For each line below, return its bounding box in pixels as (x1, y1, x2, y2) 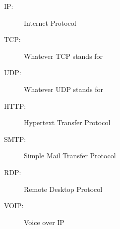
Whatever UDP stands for (24, 84, 104, 94)
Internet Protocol (24, 17, 76, 28)
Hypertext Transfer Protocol (24, 117, 111, 128)
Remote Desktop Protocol (24, 183, 103, 194)
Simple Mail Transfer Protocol (24, 150, 116, 161)
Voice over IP (24, 217, 64, 227)
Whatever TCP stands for (24, 50, 103, 61)
